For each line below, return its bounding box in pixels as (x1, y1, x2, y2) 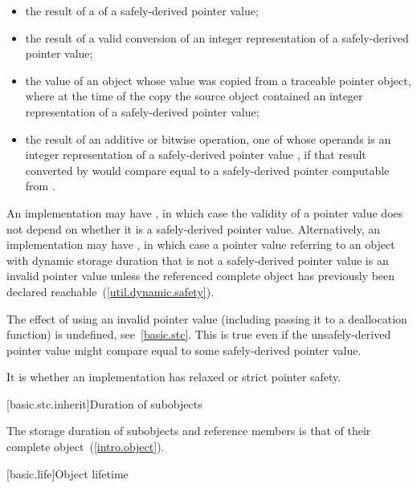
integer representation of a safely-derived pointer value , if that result (25, 146, 366, 163)
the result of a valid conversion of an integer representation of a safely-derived (25, 29, 409, 46)
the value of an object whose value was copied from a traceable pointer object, (25, 71, 411, 88)
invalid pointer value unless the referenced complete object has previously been (6, 267, 395, 284)
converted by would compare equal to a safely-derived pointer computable (25, 161, 390, 178)
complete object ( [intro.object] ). (6, 438, 165, 455)
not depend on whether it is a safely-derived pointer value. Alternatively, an (6, 220, 381, 237)
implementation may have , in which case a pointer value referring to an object (6, 236, 395, 253)
